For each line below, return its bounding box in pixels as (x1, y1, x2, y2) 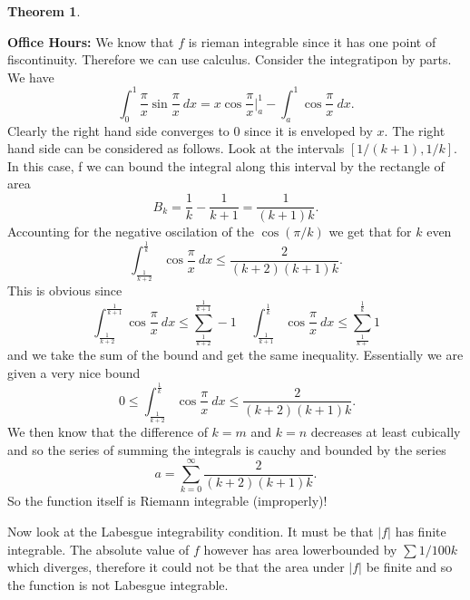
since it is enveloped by (244, 121, 373, 140)
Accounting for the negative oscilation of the (7, 222, 254, 241)
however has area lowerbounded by (203, 539, 397, 558)
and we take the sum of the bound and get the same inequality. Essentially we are (7, 345, 464, 364)
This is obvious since (7, 281, 122, 300)
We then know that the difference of (7, 422, 208, 441)
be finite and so (366, 557, 453, 576)
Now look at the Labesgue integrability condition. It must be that (7, 522, 374, 541)
